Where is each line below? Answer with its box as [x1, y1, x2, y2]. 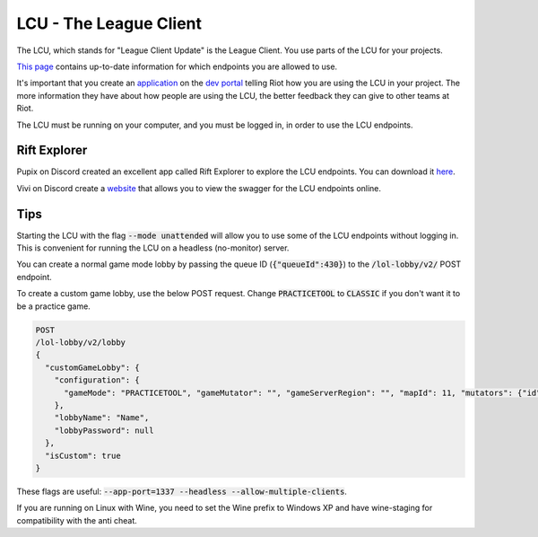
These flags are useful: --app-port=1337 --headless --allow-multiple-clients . [16, 486, 347, 497]
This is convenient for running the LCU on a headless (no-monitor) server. [16, 242, 290, 253]
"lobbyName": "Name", [54, 413, 150, 423]
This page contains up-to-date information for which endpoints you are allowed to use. [16, 61, 338, 72]
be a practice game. [16, 301, 91, 312]
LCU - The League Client [16, 13, 202, 33]
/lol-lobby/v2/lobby [35, 338, 126, 348]
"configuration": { [54, 375, 141, 385]
